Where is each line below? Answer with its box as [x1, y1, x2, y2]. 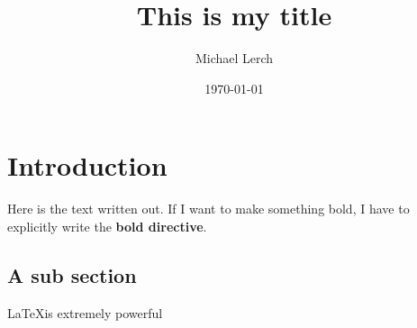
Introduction [7, 147, 168, 184]
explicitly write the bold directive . [7, 216, 207, 235]
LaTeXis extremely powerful [7, 303, 163, 322]
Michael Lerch [195, 49, 274, 68]
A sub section [7, 260, 137, 288]
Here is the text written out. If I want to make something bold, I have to [7, 199, 410, 218]
